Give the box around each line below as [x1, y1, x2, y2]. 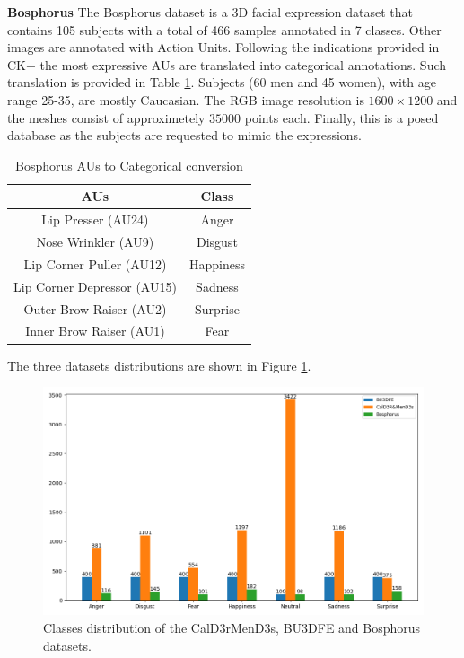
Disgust [196, 232, 238, 251]
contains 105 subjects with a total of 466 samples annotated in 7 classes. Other [7, 20, 442, 39]
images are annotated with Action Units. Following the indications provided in [7, 38, 440, 57]
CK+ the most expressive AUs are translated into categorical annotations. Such [7, 55, 447, 74]
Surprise [194, 299, 240, 318]
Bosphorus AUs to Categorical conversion [15, 155, 243, 174]
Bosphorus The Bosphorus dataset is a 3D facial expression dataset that [7, 3, 413, 21]
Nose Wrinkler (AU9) [36, 232, 154, 251]
